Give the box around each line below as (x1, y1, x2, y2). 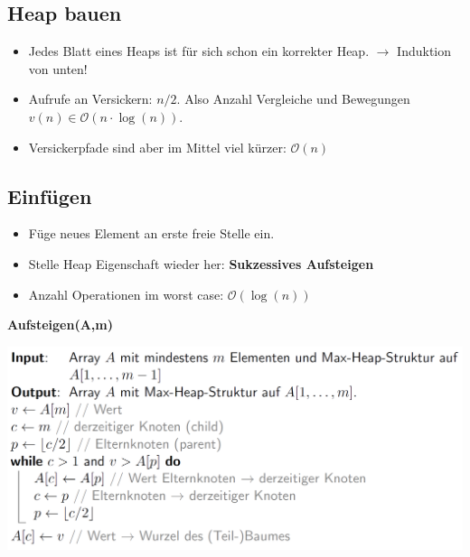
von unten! (28, 59, 88, 78)
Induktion (397, 42, 452, 60)
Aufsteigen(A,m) (7, 315, 113, 334)
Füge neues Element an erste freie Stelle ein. (28, 224, 275, 243)
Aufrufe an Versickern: (28, 89, 153, 108)
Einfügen (7, 181, 92, 209)
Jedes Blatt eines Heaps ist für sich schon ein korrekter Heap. (28, 42, 370, 60)
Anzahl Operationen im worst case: (28, 284, 224, 303)
